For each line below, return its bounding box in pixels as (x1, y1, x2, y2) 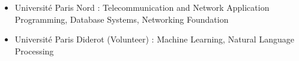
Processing (14, 44, 54, 57)
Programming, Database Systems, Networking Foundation (14, 13, 229, 25)
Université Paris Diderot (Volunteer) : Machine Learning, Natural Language (14, 33, 294, 45)
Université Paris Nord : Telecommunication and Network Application (14, 1, 270, 13)
